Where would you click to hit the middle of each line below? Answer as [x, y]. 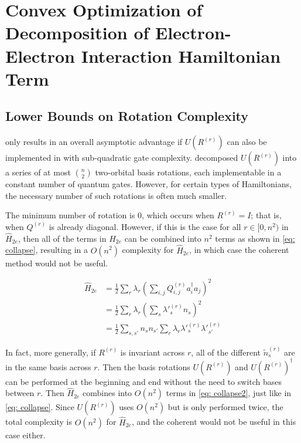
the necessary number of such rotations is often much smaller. [116, 195]
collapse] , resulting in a [47, 250]
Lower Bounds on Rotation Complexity [127, 116]
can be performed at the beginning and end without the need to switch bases [144, 381]
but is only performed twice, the [225, 407]
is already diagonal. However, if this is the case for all [145, 226]
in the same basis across [48, 366]
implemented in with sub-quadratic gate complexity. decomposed [122, 158]
